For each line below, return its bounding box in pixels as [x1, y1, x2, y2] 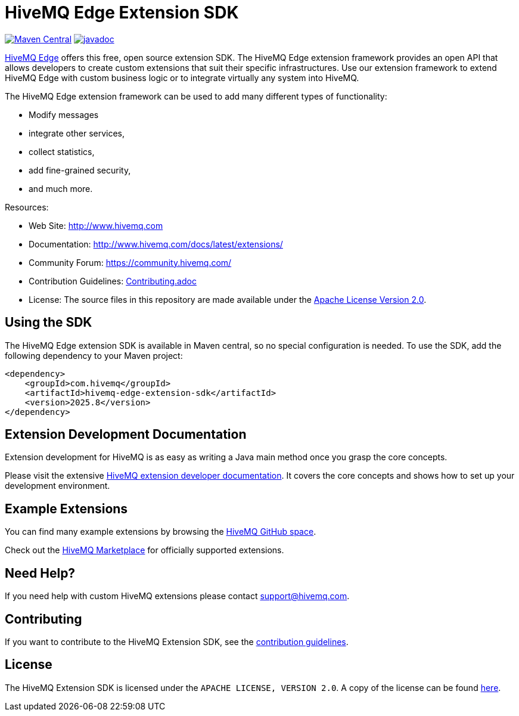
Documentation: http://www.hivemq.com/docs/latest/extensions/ [29, 238, 283, 249]
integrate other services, [29, 128, 125, 138]
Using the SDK [5, 315, 92, 330]
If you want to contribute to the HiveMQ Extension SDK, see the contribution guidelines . [5, 636, 349, 647]
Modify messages [29, 109, 99, 120]
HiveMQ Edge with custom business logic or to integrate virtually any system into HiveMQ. [5, 72, 359, 83]
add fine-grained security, [29, 165, 131, 175]
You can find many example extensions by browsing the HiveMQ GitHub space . [5, 526, 316, 537]
